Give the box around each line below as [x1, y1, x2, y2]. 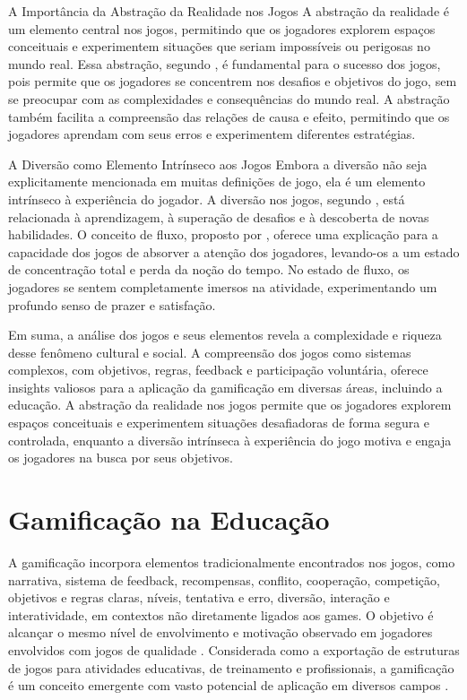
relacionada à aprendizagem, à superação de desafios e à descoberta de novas [8, 207, 429, 226]
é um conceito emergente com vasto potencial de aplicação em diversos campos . [8, 676, 449, 695]
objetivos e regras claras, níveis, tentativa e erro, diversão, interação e [8, 588, 390, 607]
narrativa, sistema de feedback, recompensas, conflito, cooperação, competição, [8, 570, 440, 589]
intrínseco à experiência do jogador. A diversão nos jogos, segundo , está [8, 189, 405, 208]
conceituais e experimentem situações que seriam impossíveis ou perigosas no [8, 37, 430, 56]
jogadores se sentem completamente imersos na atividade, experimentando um [8, 277, 437, 296]
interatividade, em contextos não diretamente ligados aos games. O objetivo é [8, 605, 434, 624]
